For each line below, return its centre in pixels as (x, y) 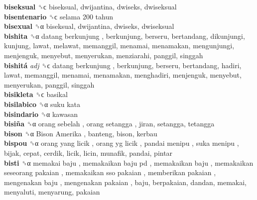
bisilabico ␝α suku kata (42, 104)
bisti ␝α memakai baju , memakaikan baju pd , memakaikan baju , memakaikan (129, 162)
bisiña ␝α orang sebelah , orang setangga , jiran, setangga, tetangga (109, 124)
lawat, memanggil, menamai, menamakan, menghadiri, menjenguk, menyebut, (123, 75)
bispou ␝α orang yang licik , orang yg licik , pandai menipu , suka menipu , (122, 143)
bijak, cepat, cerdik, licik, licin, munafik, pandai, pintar (88, 152)
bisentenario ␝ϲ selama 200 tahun (59, 16)
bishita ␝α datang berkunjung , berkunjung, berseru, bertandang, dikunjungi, (125, 36)
